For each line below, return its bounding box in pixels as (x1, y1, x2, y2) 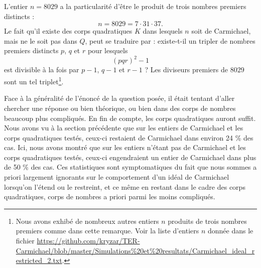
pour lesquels (87, 45, 128, 56)
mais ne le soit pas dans (4, 35, 77, 46)
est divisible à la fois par (4, 64, 79, 75)
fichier (16, 235, 35, 246)
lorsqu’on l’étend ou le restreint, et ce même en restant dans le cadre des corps (4, 181, 245, 192)
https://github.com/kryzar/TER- (37, 235, 140, 246)
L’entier (4, 1, 28, 11)
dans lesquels (143, 26, 183, 36)
